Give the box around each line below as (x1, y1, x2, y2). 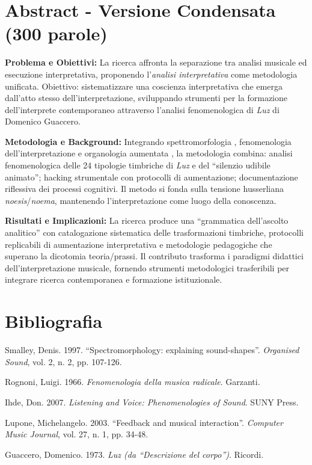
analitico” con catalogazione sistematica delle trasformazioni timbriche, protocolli (5, 226, 304, 239)
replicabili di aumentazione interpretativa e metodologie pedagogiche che (5, 238, 272, 250)
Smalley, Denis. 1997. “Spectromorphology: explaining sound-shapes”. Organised (5, 343, 299, 356)
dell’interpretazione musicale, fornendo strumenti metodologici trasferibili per (5, 261, 290, 274)
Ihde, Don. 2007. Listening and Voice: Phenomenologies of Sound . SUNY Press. (5, 395, 299, 408)
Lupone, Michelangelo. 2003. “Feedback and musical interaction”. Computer (5, 416, 283, 428)
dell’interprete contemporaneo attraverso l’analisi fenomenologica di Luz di (5, 103, 280, 115)
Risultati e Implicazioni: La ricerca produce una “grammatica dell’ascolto (5, 214, 289, 227)
